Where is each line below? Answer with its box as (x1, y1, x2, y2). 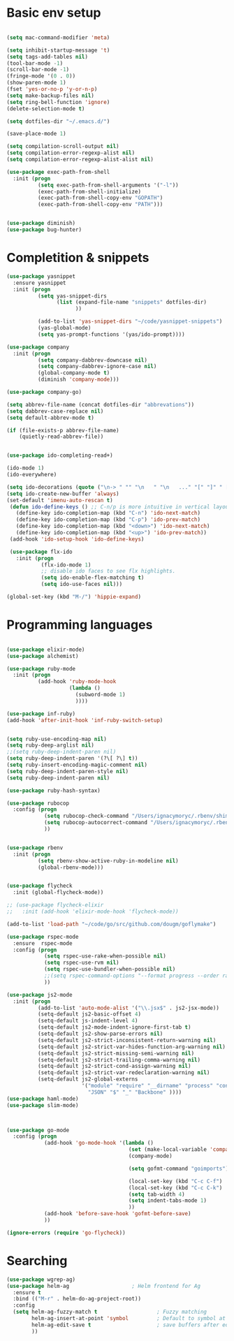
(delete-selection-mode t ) (6, 105, 85, 112)
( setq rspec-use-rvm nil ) (43, 959, 119, 967)
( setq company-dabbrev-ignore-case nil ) (37, 363, 157, 370)
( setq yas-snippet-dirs (37, 292, 108, 300)
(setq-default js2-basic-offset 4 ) (37, 1011, 141, 1018)
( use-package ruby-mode (6, 665, 76, 672)
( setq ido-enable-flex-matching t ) (41, 574, 145, 581)
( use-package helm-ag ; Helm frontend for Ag (6, 1282, 200, 1289)
